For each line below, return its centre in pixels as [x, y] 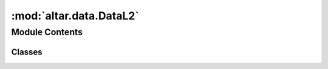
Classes [27, 52]
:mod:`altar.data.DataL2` [75, 16]
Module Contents [47, 32]
